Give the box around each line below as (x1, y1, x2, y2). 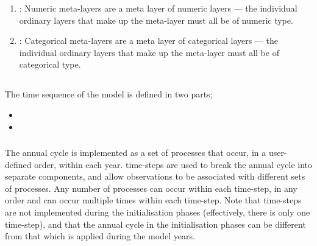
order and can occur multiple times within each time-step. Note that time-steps (5, 194, 302, 206)
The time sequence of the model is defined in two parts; (5, 88, 213, 100)
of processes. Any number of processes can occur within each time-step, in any (5, 181, 297, 194)
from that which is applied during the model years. (5, 230, 195, 242)
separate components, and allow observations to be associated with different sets (5, 170, 305, 183)
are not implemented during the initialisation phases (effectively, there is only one (5, 206, 310, 219)
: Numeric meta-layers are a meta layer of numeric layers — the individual (19, 2, 297, 14)
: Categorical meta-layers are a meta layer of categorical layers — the (19, 34, 278, 47)
